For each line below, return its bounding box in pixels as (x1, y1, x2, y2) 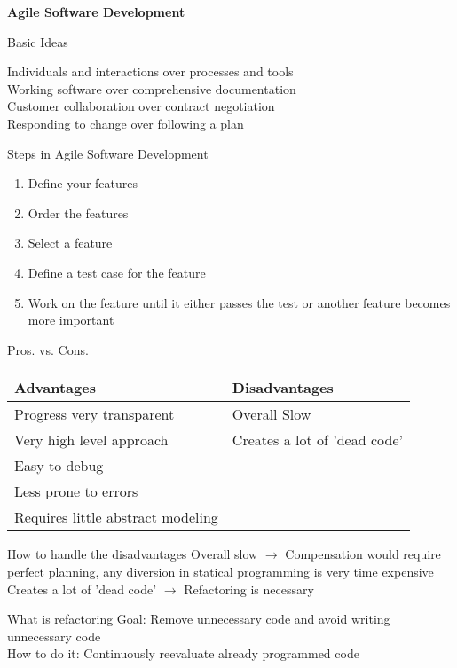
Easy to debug (14, 455, 104, 476)
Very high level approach (14, 429, 169, 451)
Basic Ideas (7, 32, 68, 51)
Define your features (28, 174, 138, 193)
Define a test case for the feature (28, 263, 206, 281)
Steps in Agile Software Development (7, 144, 209, 162)
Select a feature (28, 233, 113, 252)
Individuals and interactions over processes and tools (7, 62, 294, 81)
